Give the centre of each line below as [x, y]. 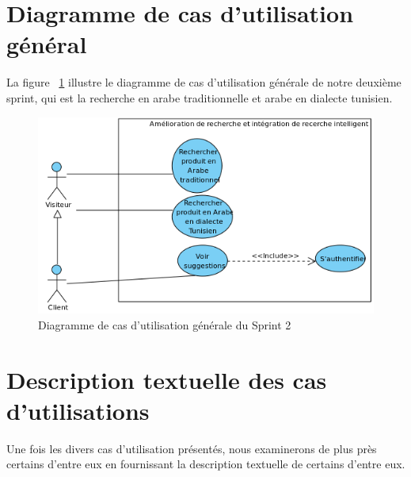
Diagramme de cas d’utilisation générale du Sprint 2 [165, 324]
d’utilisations [78, 410]
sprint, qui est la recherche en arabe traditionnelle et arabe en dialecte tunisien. [200, 97]
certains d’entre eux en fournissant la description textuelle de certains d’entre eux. [206, 464]
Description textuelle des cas [167, 379]
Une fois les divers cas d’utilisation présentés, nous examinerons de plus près [192, 448]
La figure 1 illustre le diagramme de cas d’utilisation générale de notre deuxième [204, 82]
